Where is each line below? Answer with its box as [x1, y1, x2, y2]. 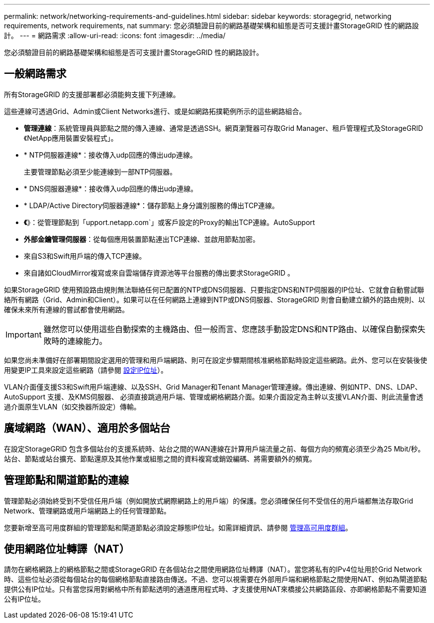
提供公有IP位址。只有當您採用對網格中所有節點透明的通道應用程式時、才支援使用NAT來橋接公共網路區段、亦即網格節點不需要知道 [4, 585, 427, 594]
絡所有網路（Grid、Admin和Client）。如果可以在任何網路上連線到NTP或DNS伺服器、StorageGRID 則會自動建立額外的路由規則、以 [4, 295, 426, 304]
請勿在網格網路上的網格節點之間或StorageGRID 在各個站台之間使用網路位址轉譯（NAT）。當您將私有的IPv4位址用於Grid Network [4, 565, 422, 574]
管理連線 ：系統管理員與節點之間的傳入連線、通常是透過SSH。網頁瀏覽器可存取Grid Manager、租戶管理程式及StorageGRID [24, 123, 423, 132]
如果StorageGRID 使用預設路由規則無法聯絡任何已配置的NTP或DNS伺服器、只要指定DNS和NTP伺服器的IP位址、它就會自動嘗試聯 [4, 285, 424, 294]
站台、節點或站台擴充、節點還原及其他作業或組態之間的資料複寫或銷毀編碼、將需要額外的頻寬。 [4, 454, 316, 463]
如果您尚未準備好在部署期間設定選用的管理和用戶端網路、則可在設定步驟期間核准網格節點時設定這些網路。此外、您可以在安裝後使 [4, 355, 427, 364]
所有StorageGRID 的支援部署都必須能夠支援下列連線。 [4, 90, 180, 99]
